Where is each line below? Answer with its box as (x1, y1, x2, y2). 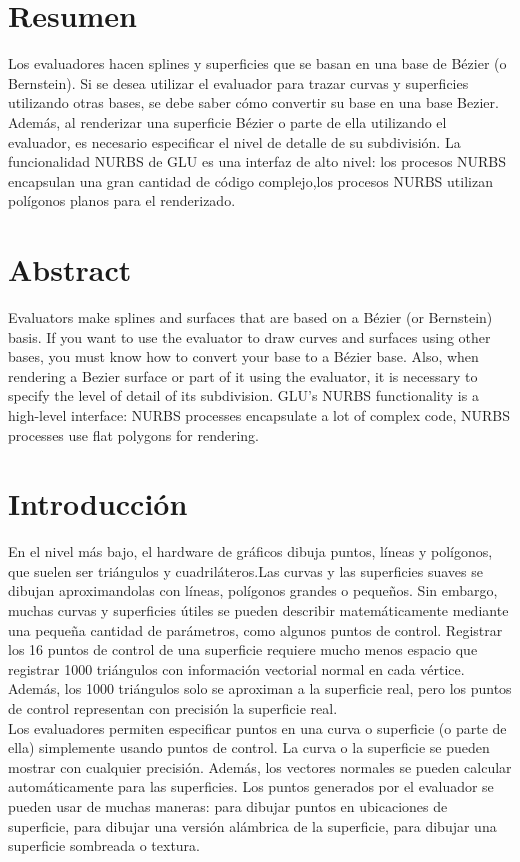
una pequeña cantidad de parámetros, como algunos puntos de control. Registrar (8, 619, 503, 640)
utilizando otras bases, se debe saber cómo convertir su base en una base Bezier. (8, 92, 499, 113)
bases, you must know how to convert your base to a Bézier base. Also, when (8, 346, 479, 367)
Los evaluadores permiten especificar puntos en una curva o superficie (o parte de (8, 717, 507, 738)
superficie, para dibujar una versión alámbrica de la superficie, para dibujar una (8, 815, 497, 836)
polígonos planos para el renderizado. (8, 190, 236, 211)
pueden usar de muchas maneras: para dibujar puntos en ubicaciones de (8, 796, 448, 816)
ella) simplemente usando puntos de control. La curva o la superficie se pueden (8, 737, 490, 758)
